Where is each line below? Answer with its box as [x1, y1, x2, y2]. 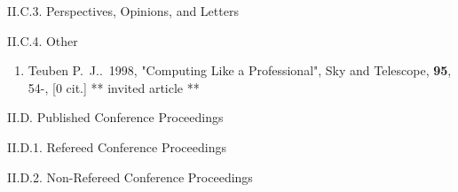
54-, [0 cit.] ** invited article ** [28, 78, 200, 96]
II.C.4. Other [7, 31, 78, 50]
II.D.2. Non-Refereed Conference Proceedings [7, 167, 253, 186]
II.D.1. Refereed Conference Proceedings [7, 137, 226, 156]
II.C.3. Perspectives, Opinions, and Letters [7, 2, 239, 19]
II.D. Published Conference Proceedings [7, 108, 224, 127]
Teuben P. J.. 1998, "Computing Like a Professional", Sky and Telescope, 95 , [28, 61, 452, 80]
